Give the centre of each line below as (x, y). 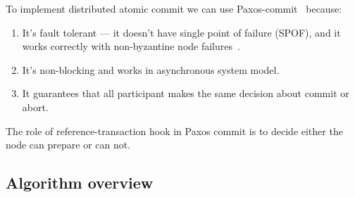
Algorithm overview (80, 183)
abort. (35, 107)
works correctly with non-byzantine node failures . (131, 46)
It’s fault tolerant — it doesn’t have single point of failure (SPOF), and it (181, 32)
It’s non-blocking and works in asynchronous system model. (151, 69)
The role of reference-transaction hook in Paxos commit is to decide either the (174, 131)
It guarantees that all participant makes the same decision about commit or (186, 93)
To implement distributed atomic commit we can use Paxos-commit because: (174, 8)
